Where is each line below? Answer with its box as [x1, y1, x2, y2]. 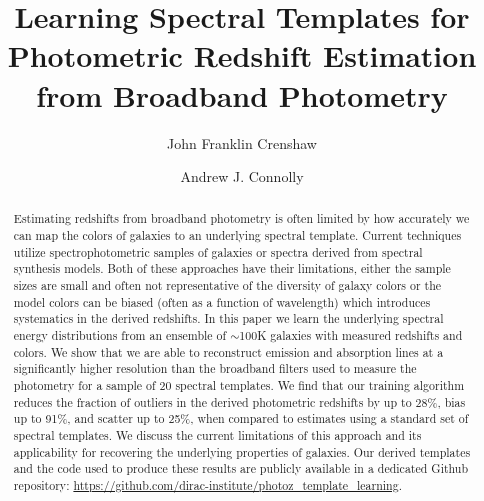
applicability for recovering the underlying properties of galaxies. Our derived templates [13, 443, 471, 460]
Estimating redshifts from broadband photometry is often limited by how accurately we [13, 210, 470, 227]
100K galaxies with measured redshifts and [239, 327, 463, 344]
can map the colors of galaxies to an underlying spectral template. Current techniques [13, 227, 462, 244]
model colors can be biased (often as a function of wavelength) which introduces [13, 293, 431, 310]
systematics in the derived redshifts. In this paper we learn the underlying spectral [13, 310, 444, 327]
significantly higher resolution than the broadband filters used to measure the [13, 360, 417, 377]
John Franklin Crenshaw [167, 132, 317, 153]
